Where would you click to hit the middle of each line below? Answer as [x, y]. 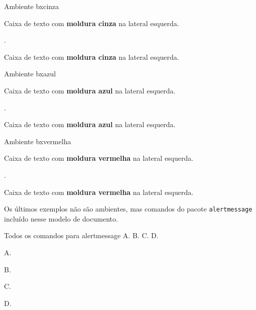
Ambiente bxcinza [32, 6]
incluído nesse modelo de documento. [61, 218]
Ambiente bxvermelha [38, 141]
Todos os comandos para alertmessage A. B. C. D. [81, 235]
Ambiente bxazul [30, 74]
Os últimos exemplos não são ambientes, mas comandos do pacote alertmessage [128, 209]
